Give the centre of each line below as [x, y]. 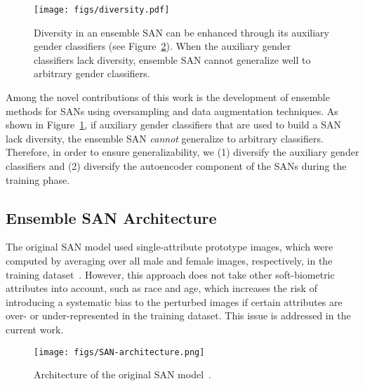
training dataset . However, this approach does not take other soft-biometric [170, 274]
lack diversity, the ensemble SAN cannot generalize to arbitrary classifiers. [165, 138]
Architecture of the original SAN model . [122, 374]
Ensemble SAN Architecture [111, 217]
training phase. [38, 179]
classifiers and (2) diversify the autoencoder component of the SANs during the [176, 166]
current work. [35, 329]
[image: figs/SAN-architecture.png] [119, 352]
